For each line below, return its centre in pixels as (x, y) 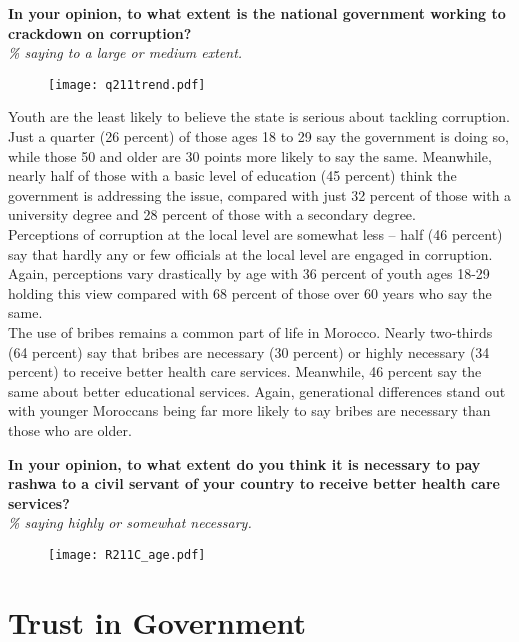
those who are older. (70, 429)
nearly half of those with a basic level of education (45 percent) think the (232, 175)
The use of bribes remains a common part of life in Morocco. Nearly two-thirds (250, 331)
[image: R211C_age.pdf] (127, 554)
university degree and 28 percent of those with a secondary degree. (212, 214)
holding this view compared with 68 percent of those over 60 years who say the (250, 292)
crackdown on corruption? (100, 32)
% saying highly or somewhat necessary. (130, 522)
